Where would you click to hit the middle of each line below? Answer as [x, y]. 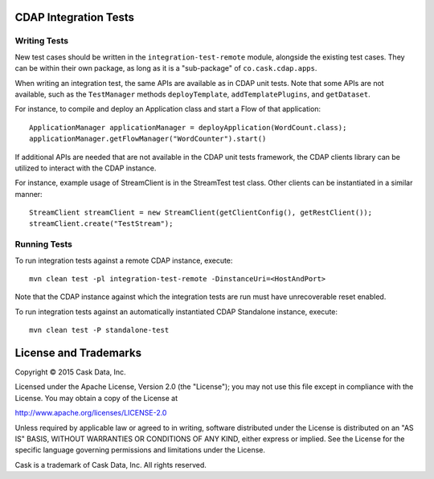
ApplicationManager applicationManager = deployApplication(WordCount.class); [188, 127]
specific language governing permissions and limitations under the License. [140, 450]
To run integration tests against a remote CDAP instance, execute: [124, 260]
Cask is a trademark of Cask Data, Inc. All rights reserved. [111, 465]
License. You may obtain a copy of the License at [96, 398]
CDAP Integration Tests [75, 17]
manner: [29, 194]
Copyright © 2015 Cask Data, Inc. [70, 372]
